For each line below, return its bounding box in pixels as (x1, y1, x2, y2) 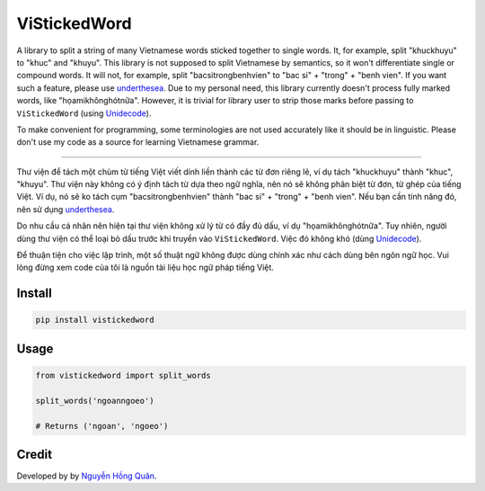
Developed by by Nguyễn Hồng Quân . (16, 470, 157, 481)
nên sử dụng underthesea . (16, 203, 115, 215)
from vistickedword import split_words (35, 370, 211, 380)
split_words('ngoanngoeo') (35, 396, 154, 406)
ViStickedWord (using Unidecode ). (16, 108, 152, 119)
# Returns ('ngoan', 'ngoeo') (35, 421, 169, 431)
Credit (16, 446, 53, 462)
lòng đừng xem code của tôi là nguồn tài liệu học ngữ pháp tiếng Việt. (16, 262, 274, 273)
